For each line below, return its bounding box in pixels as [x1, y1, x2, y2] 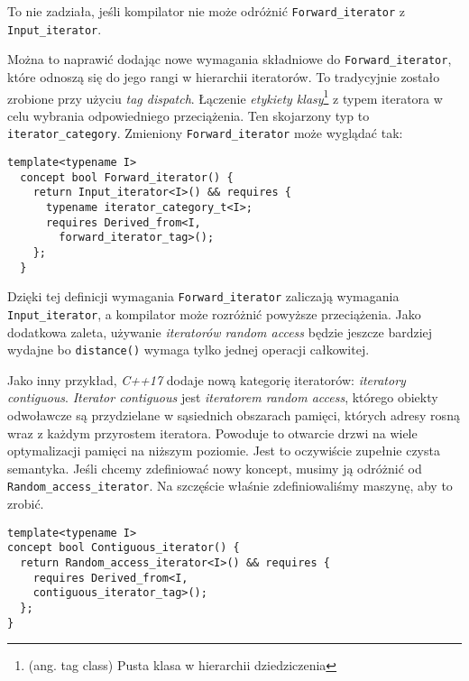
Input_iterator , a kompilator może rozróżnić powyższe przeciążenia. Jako [7, 304, 421, 323]
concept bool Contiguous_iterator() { [7, 541, 240, 555]
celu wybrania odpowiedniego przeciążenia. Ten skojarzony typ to [7, 106, 370, 124]
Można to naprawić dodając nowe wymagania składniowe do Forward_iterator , [7, 50, 452, 69]
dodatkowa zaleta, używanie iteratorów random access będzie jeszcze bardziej [7, 322, 433, 341]
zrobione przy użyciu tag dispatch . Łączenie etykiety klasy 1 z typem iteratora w [7, 86, 443, 107]
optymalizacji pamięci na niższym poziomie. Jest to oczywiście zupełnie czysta [7, 441, 440, 460]
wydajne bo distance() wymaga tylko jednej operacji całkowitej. [7, 340, 370, 359]
